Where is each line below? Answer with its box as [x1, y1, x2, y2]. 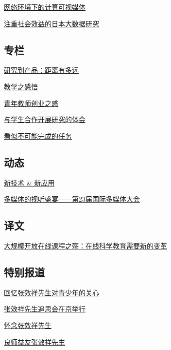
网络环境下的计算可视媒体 [4, 2, 85, 12]
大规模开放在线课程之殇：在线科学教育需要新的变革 [4, 240, 167, 250]
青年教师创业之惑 [4, 98, 58, 108]
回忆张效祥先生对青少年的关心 [4, 287, 99, 297]
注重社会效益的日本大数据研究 [4, 18, 99, 28]
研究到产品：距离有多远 [4, 65, 79, 75]
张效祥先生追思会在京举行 [4, 304, 85, 314]
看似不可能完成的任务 [4, 130, 72, 141]
